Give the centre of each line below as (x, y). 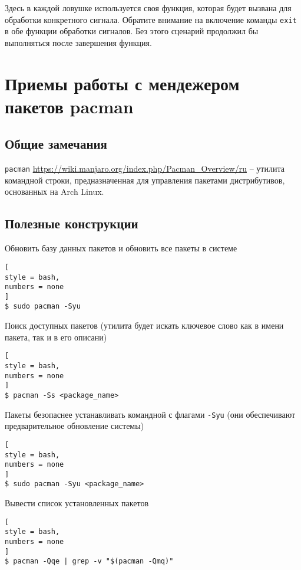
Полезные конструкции (72, 223)
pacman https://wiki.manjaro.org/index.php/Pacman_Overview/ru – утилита (145, 168)
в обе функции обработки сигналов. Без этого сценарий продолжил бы (132, 31)
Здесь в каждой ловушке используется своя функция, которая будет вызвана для (148, 8)
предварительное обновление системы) (75, 426)
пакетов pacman (69, 106)
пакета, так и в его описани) (56, 337)
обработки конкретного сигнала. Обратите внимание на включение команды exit (151, 19)
